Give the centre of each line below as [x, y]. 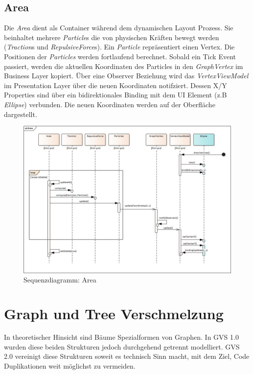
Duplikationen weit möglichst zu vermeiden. [70, 365]
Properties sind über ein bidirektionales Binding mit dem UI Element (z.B [115, 95]
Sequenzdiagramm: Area [60, 280]
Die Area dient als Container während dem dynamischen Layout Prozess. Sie [119, 28]
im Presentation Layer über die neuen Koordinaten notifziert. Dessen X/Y [115, 85]
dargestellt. [21, 114]
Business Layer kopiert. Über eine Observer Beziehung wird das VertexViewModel [126, 76]
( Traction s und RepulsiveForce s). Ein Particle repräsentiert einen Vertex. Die [119, 47]
